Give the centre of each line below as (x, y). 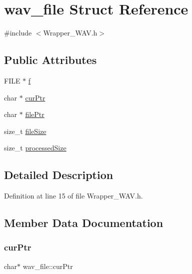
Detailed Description (59, 175)
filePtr (35, 114)
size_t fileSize (25, 131)
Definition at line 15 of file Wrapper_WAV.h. (73, 196)
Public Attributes (50, 60)
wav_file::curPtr (48, 266)
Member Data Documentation (84, 223)
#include (18, 33)
